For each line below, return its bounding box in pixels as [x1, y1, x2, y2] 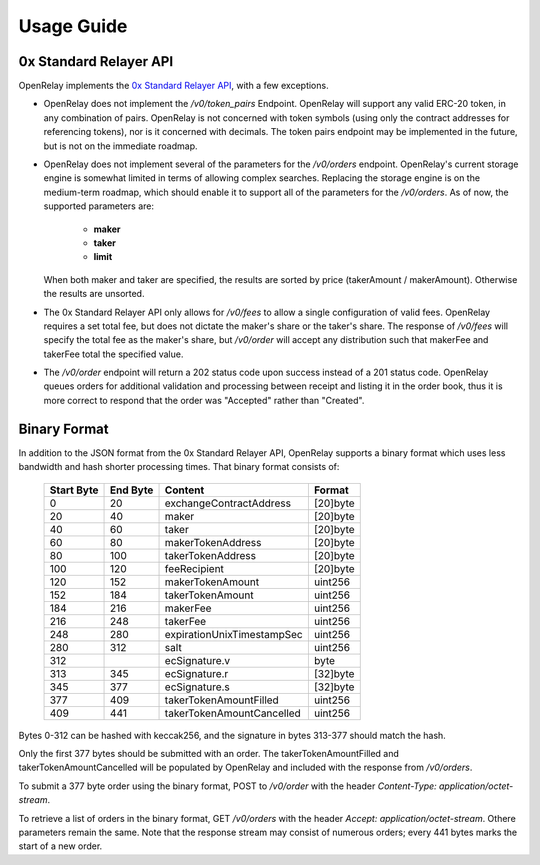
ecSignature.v [164, 653, 231, 667]
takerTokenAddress [164, 548, 257, 562]
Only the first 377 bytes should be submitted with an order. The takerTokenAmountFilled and [18, 747, 400, 759]
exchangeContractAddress [164, 496, 292, 510]
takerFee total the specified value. [43, 348, 184, 360]
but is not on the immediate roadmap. [43, 140, 199, 152]
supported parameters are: [43, 200, 155, 212]
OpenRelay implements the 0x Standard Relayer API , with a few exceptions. [18, 80, 329, 92]
